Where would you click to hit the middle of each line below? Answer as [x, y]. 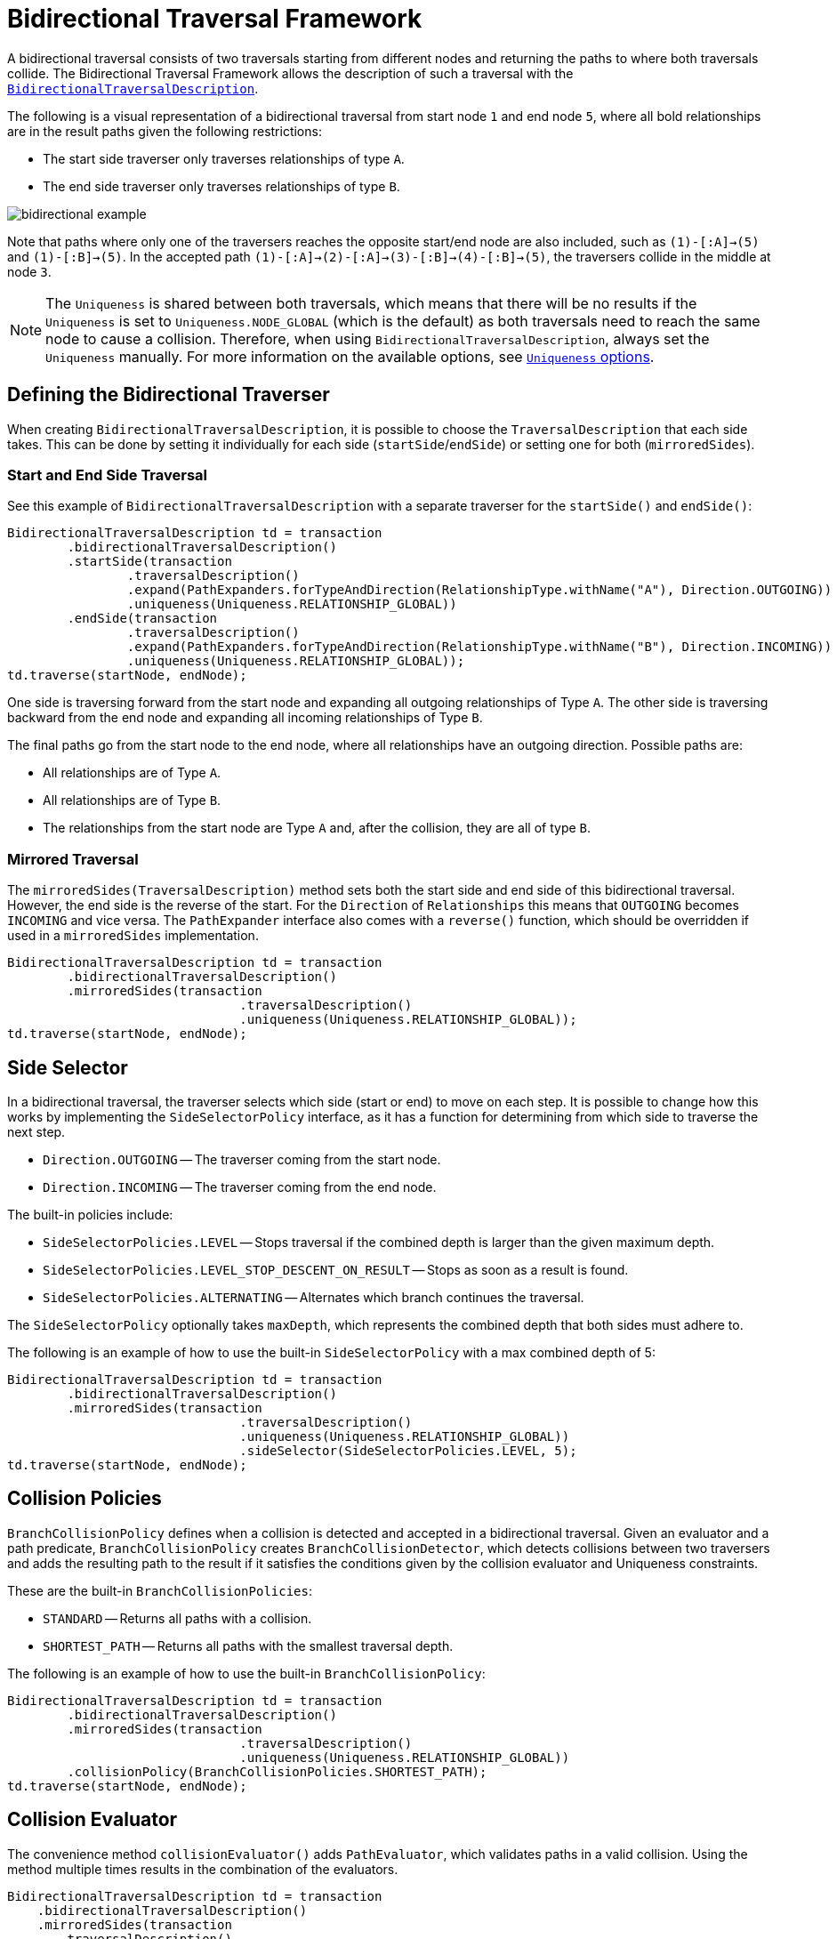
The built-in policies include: [90, 1214]
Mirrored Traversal [73, 859]
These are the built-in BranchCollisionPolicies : [160, 1590]
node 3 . [29, 271]
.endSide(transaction [142, 619]
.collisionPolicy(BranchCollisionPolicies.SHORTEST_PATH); [277, 1771]
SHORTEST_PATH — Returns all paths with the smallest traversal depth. [248, 1645]
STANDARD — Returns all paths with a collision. [177, 1618]
